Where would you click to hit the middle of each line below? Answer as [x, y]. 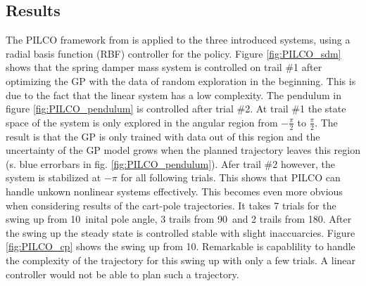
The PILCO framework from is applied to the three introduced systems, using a [178, 40]
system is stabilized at [53, 177]
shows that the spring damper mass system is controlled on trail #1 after [164, 67]
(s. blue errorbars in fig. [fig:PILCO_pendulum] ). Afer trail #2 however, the [170, 163]
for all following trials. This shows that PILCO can [231, 177]
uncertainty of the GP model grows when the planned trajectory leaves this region [183, 150]
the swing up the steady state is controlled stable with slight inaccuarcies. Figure [181, 232]
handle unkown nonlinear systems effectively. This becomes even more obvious [174, 191]
